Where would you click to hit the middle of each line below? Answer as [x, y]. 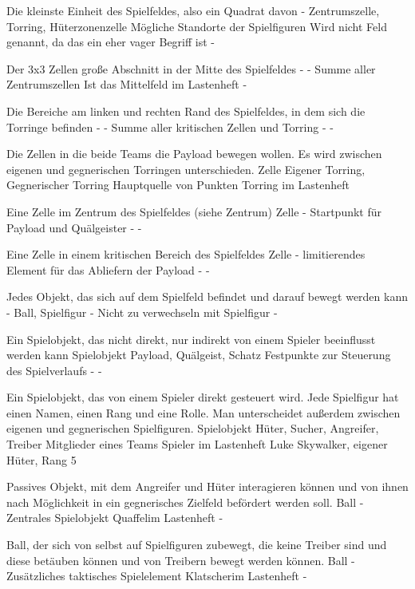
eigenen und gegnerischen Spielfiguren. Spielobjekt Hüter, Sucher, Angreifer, [193, 428]
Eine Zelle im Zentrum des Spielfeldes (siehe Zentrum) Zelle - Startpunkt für [194, 211]
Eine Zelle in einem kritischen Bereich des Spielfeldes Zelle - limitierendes [186, 254]
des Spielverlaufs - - [54, 370]
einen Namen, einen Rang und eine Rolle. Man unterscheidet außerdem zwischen [204, 412]
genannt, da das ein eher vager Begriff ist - [111, 42]
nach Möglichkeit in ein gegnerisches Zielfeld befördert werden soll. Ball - [185, 502]
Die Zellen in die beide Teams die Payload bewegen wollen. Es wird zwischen [194, 154]
